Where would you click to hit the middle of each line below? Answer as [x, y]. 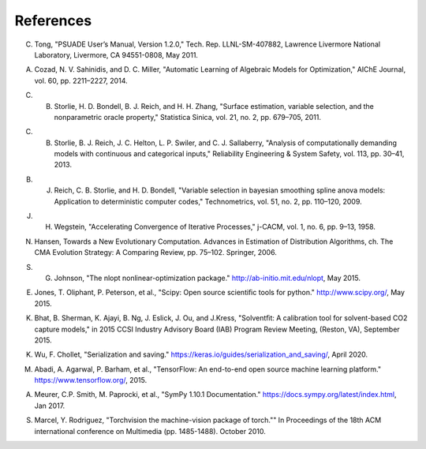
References [53, 21]
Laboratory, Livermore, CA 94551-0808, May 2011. [116, 54]
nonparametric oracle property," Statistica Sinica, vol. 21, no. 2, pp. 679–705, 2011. [188, 117]
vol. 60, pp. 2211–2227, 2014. [81, 80]
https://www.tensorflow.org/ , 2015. [91, 380]
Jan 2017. [50, 406]
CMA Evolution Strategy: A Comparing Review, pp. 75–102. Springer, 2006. [156, 253]
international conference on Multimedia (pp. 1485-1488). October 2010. [150, 431]
